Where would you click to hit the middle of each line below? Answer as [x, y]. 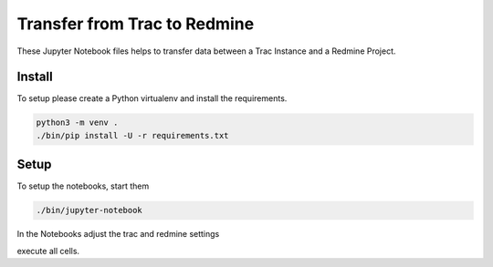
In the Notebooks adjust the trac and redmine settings [118, 234]
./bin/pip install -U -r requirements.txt [132, 135]
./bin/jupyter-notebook [89, 211]
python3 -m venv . [77, 123]
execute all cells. [48, 251]
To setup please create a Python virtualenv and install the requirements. [152, 98]
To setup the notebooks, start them [83, 186]
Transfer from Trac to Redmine [136, 24]
